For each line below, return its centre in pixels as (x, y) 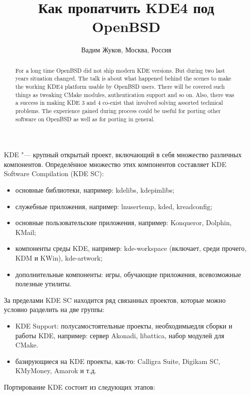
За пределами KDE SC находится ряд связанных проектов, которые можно (115, 300)
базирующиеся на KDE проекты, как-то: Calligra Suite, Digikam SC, (118, 361)
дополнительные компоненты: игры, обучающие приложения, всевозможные (128, 274)
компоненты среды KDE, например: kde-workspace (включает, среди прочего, (131, 248)
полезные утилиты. (43, 284)
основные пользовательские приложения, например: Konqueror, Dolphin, (124, 222)
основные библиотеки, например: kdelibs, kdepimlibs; (95, 190)
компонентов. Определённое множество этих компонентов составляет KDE (115, 164)
